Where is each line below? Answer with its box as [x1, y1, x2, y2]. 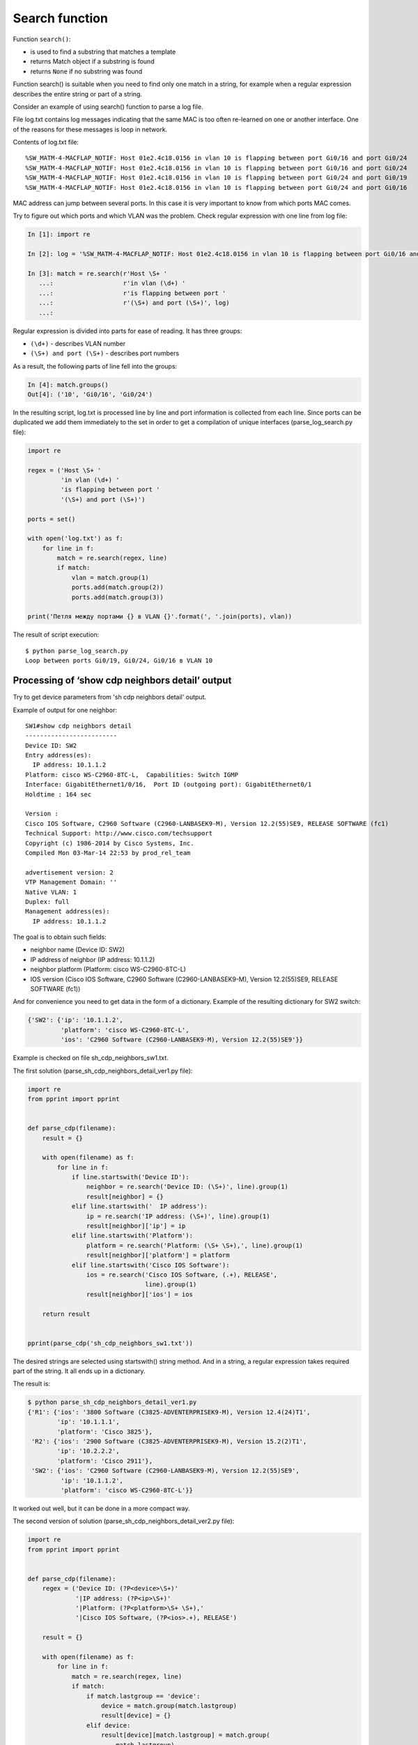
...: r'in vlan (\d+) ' [38, 279, 186, 288]
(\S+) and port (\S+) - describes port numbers [30, 349, 180, 357]
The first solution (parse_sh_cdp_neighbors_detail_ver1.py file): [13, 1067, 193, 1075]
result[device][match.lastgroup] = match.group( [101, 1731, 270, 1739]
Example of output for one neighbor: [13, 706, 118, 714]
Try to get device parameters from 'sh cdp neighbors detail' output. [13, 693, 207, 701]
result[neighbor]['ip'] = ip [86, 1222, 186, 1230]
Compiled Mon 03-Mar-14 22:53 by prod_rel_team [25, 849, 191, 856]
